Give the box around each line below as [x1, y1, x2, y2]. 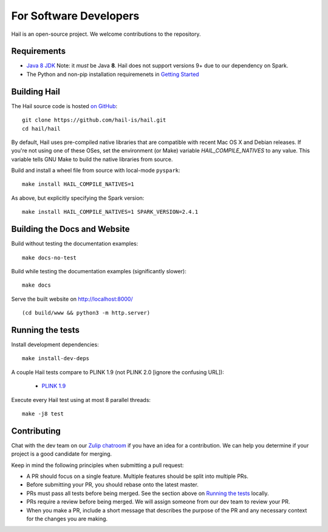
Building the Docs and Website [11, 224, 130, 234]
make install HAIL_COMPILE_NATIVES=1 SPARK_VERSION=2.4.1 [22, 208, 199, 216]
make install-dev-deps [22, 355, 90, 362]
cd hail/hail [22, 125, 61, 132]
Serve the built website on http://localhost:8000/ [11, 295, 133, 302]
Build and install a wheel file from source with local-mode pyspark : [11, 167, 180, 174]
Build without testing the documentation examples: [11, 240, 138, 247]
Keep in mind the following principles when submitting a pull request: [11, 462, 184, 469]
